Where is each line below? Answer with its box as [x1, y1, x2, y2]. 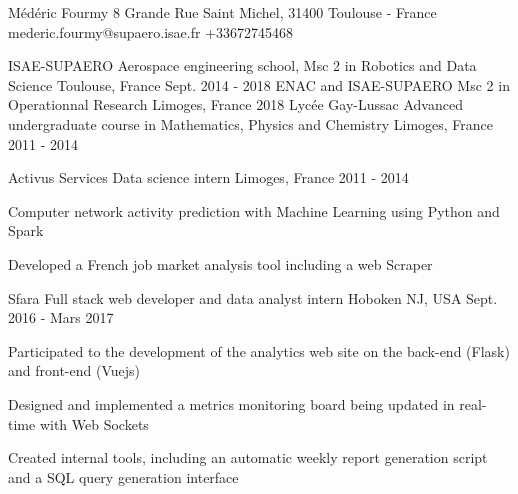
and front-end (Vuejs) [8, 360, 140, 381]
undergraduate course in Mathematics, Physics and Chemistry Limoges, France [8, 113, 494, 134]
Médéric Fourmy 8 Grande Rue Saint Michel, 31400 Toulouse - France [8, 2, 437, 22]
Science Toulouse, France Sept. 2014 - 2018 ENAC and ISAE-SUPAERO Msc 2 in [8, 74, 510, 95]
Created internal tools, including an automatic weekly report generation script [8, 447, 488, 468]
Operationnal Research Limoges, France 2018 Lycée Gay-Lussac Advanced [8, 94, 463, 115]
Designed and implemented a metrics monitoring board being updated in [8, 393, 455, 414]
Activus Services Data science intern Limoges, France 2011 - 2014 [8, 167, 409, 188]
